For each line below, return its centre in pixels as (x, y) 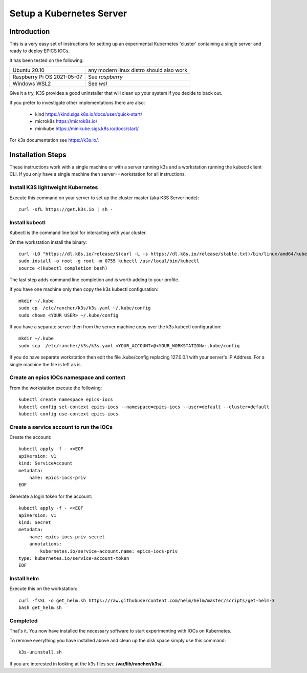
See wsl (97, 83)
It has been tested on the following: (47, 60)
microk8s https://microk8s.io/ (66, 121)
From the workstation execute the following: (56, 388)
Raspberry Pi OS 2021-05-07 (48, 77)
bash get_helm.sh (40, 608)
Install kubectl (28, 222)
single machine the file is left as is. (46, 364)
